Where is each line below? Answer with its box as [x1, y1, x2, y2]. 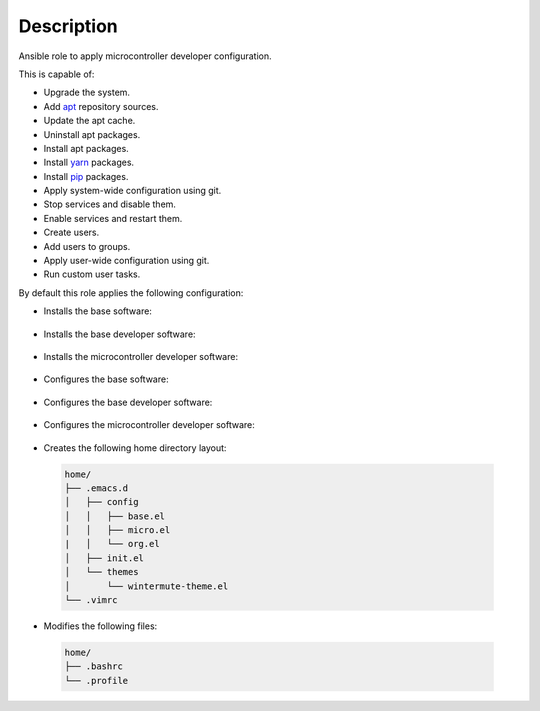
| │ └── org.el [64, 538, 160, 550]
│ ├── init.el [64, 552, 145, 564]
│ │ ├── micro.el [64, 525, 171, 536]
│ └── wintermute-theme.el [64, 580, 229, 592]
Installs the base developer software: [43, 328, 196, 340]
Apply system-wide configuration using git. [43, 185, 222, 197]
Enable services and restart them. [43, 212, 183, 224]
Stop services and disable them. [43, 198, 177, 210]
